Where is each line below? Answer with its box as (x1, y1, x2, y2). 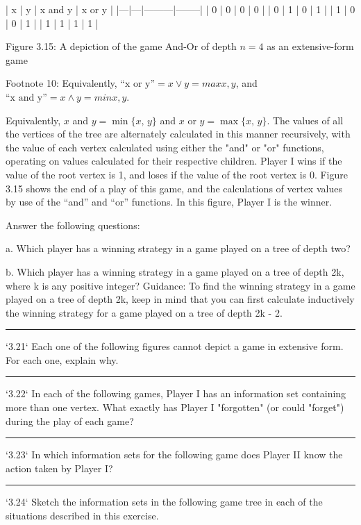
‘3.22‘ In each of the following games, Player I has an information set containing (6, 386, 346, 401)
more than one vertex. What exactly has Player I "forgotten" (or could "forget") (6, 400, 344, 415)
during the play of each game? (6, 413, 134, 428)
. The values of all (267, 112, 344, 127)
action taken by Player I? (6, 460, 113, 475)
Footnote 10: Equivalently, (6, 76, 117, 90)
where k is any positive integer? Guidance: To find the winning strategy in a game (6, 278, 355, 292)
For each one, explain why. (6, 352, 119, 367)
